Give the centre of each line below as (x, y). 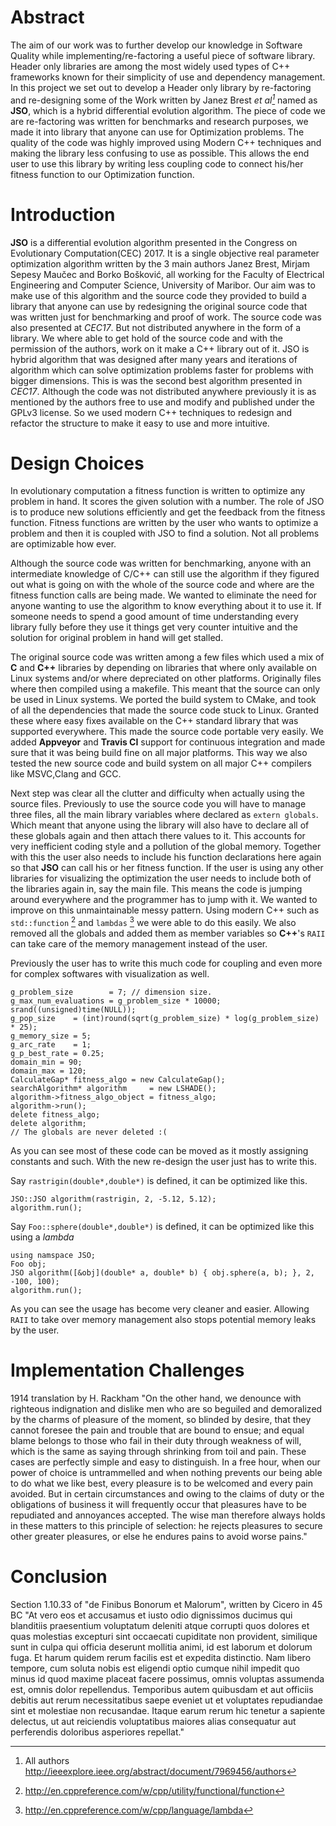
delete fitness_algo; (55, 1115)
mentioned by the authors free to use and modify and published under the (163, 402)
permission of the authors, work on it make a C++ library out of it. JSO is (160, 348)
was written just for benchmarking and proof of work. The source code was (166, 317)
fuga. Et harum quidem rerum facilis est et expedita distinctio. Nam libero (161, 1657)
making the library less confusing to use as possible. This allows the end (160, 153)
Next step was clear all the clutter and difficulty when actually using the (157, 793)
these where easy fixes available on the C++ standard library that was (154, 721)
